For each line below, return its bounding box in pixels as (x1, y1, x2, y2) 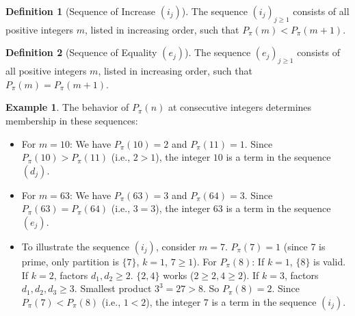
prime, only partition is (21, 254, 119, 268)
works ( (163, 267, 194, 282)
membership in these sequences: (5, 113, 138, 127)
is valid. (313, 254, 346, 268)
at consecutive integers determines (168, 100, 312, 114)
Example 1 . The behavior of (5, 100, 129, 114)
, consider (155, 239, 196, 253)
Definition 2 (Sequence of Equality (5, 45, 157, 60)
